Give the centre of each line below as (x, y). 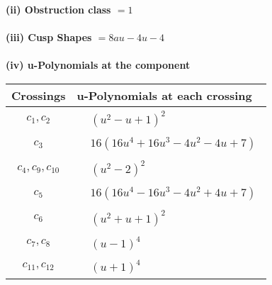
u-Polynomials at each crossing (164, 95)
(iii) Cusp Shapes (49, 37)
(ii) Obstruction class (58, 9)
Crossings (39, 95)
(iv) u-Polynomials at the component (98, 65)
